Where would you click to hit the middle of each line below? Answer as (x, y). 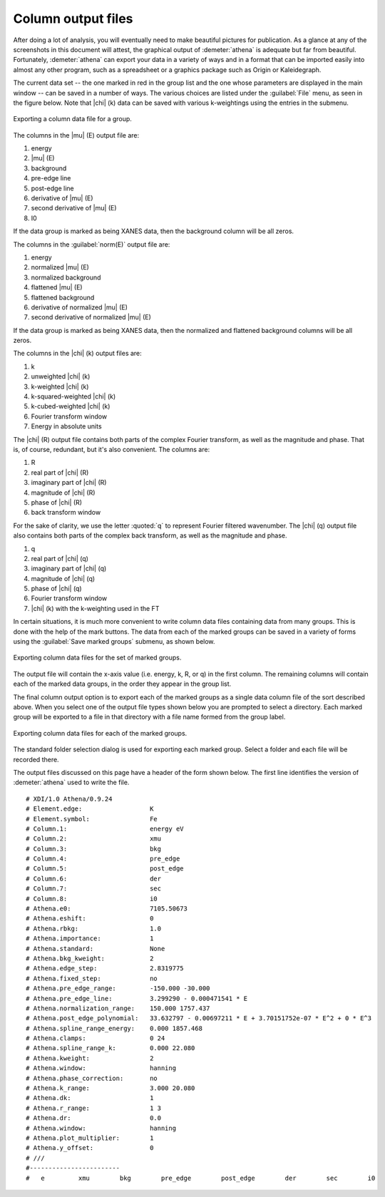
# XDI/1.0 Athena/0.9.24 (69, 799)
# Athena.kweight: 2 (90, 1058)
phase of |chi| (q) (56, 589)
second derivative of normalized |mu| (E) (91, 317)
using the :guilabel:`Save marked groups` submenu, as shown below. (114, 642)
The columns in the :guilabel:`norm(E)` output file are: (92, 244)
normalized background (66, 277)
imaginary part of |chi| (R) (69, 483)
